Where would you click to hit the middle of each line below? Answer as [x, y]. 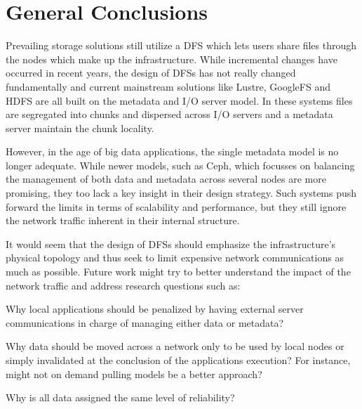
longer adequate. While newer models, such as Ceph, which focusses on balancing [180, 165]
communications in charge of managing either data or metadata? [145, 322]
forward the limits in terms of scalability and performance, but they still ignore [176, 206]
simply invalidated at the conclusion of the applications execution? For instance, [178, 360]
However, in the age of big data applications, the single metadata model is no [172, 151]
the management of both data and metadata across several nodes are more [166, 179]
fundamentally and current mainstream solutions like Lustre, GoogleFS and [168, 86]
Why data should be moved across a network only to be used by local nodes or [175, 346]
